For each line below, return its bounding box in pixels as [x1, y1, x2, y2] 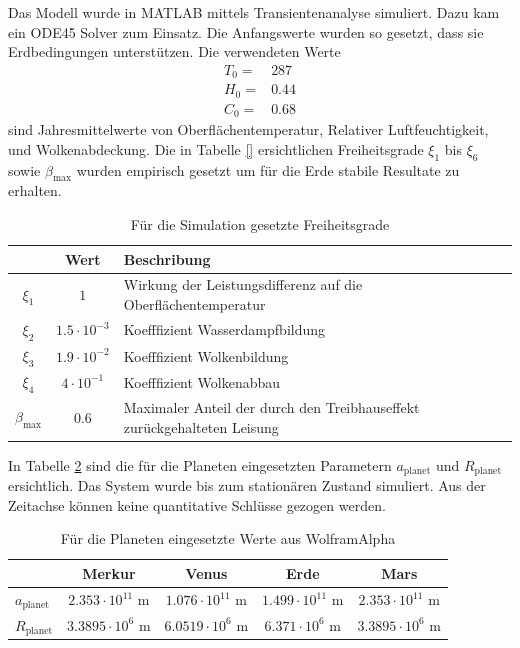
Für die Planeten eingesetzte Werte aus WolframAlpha [60, 528, 396, 549]
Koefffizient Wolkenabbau [123, 371, 281, 392]
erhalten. [8, 180, 62, 201]
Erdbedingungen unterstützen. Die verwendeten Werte [8, 41, 341, 62]
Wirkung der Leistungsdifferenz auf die [123, 274, 363, 295]
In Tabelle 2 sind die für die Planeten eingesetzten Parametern [8, 454, 392, 475]
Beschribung [123, 248, 211, 269]
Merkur [82, 562, 136, 583]
